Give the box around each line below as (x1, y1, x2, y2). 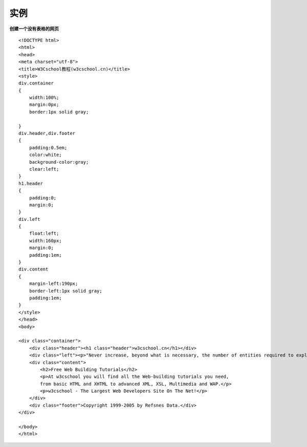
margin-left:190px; (29, 281, 78, 286)
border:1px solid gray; (29, 109, 89, 115)
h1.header (18, 181, 43, 186)
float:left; (29, 231, 59, 236)
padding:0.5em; (29, 145, 68, 150)
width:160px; (29, 238, 62, 243)
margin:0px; (29, 102, 59, 107)
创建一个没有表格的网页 (9, 26, 59, 32)
